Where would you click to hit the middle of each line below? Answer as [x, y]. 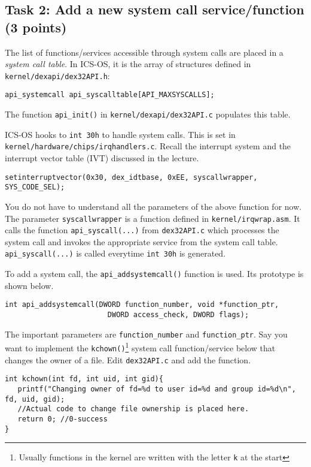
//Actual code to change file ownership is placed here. [133, 409]
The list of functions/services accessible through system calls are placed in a [144, 52]
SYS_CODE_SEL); [35, 187]
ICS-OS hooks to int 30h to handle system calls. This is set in [120, 134]
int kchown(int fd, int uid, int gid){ [84, 379]
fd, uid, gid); [35, 399]
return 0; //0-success [62, 419]
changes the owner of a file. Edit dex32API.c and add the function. [128, 359]
